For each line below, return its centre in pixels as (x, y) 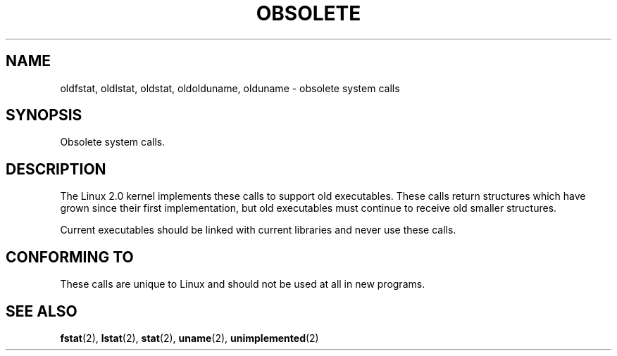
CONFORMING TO (70, 257)
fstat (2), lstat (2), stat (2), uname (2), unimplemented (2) (189, 338)
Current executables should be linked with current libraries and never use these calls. (258, 230)
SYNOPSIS (44, 115)
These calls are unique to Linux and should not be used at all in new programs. (243, 284)
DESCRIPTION (56, 169)
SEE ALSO (42, 311)
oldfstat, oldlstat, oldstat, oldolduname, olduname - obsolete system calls (230, 88)
